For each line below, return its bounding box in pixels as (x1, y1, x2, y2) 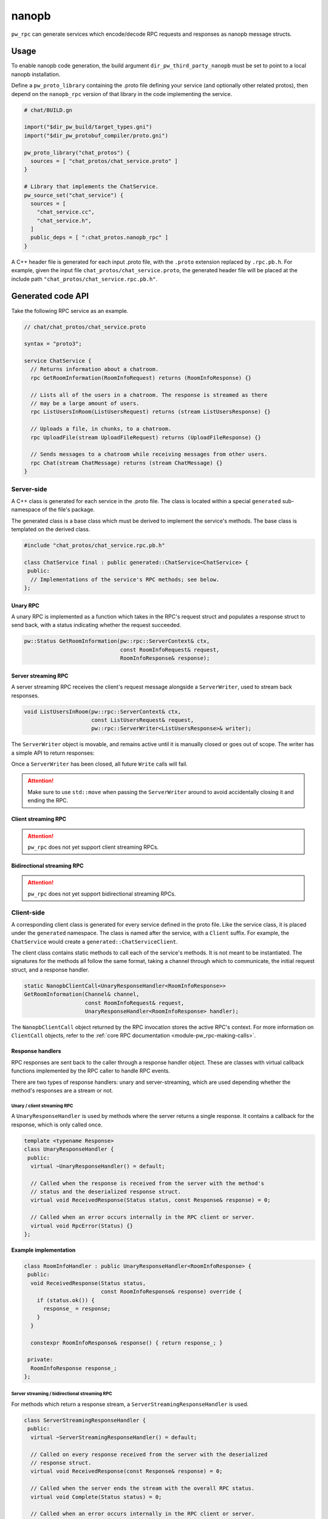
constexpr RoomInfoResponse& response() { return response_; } (30, 1339, 223, 1346)
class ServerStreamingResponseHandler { (24, 1417, 146, 1424)
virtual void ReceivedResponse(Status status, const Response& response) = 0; (30, 1197, 271, 1204)
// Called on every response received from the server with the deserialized (30, 1451, 268, 1458)
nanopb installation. (11, 70, 61, 78)
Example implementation (11, 1246, 76, 1253)
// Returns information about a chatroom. (30, 366, 159, 373)
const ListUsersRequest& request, (91, 716, 194, 723)
